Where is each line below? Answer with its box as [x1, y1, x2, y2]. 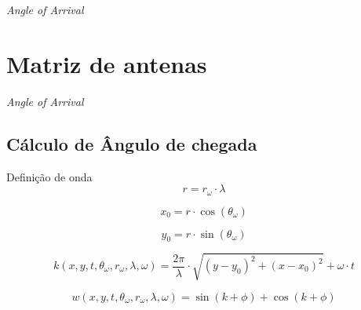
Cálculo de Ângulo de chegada [6, 131, 257, 155]
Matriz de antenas [6, 47, 207, 79]
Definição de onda [6, 168, 93, 184]
